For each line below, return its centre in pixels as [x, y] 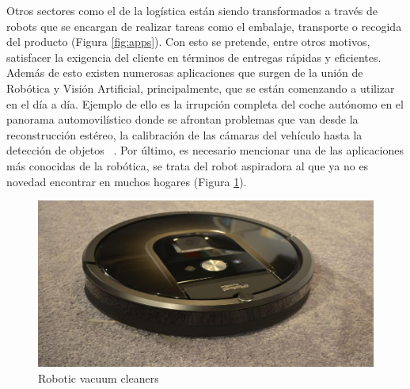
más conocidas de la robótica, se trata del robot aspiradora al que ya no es [188, 165]
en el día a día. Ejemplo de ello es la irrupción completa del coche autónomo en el [205, 103]
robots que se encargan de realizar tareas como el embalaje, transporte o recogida [204, 26]
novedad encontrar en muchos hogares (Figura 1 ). [127, 181]
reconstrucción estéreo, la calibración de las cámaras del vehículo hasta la [184, 134]
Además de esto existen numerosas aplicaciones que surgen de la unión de [185, 72]
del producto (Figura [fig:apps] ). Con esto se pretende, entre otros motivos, [188, 42]
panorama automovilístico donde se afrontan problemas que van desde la [182, 119]
